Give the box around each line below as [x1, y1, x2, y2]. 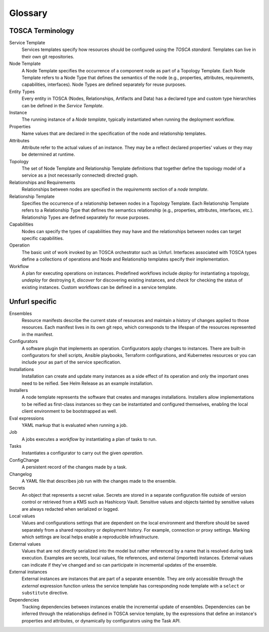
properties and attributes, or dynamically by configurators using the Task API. [21, 618, 181, 624]
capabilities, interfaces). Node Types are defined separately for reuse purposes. [21, 81, 186, 87]
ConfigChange [9, 457, 39, 463]
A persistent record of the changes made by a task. [21, 464, 127, 470]
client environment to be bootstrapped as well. [21, 408, 117, 414]
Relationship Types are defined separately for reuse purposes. [21, 214, 150, 220]
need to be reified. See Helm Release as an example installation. [21, 380, 153, 386]
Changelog [9, 471, 32, 477]
